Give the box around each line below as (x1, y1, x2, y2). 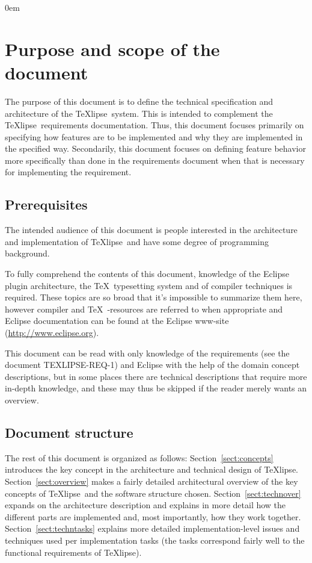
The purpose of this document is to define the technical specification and (5, 95, 274, 107)
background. (5, 247, 50, 260)
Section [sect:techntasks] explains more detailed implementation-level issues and (5, 522, 300, 535)
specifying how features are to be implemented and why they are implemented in (5, 130, 303, 143)
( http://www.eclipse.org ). (5, 326, 99, 339)
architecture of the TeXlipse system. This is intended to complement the (5, 107, 273, 119)
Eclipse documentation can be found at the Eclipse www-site (5, 314, 229, 327)
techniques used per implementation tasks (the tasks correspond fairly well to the (5, 533, 305, 546)
